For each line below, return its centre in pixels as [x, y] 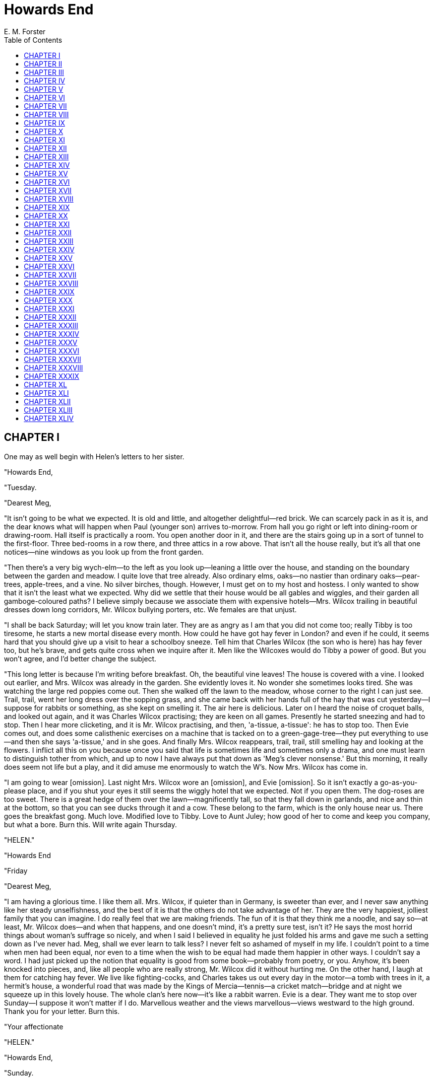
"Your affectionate [34, 1026]
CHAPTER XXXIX [52, 376]
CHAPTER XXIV [49, 249]
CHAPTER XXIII [49, 241]
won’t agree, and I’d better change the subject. [80, 658]
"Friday [16, 870]
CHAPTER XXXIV [52, 334]
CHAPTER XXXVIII [54, 367]
